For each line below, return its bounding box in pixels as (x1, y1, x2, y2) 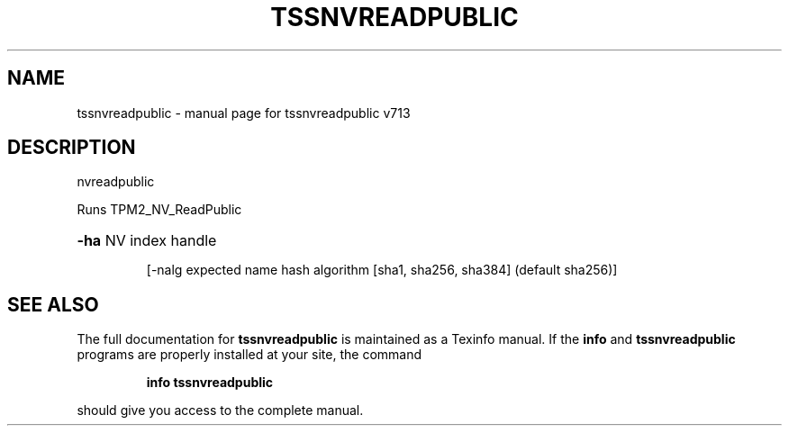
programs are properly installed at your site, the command (77, 347, 422, 363)
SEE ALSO (7, 293, 99, 316)
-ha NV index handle (77, 231, 217, 250)
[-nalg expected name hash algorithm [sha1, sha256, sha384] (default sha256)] (146, 262, 618, 278)
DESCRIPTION (7, 136, 136, 159)
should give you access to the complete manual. (77, 402, 364, 419)
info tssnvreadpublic (146, 374, 274, 391)
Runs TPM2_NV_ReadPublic (77, 202, 242, 218)
